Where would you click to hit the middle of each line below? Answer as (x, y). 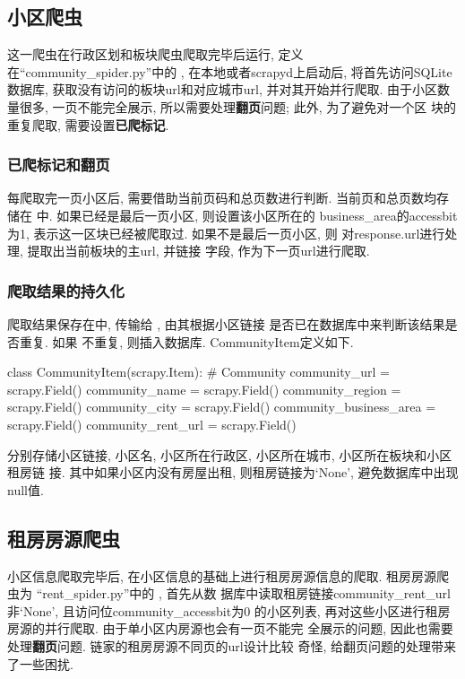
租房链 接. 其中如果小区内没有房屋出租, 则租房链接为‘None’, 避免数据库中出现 (233, 472)
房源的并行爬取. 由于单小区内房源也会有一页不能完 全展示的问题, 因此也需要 (230, 628)
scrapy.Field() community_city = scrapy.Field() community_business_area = (222, 407)
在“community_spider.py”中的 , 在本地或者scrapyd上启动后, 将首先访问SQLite (230, 71)
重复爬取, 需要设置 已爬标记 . (88, 124)
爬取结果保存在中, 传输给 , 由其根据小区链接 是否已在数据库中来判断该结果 (226, 323)
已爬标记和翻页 (59, 165)
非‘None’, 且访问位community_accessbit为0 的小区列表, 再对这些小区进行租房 (229, 610)
